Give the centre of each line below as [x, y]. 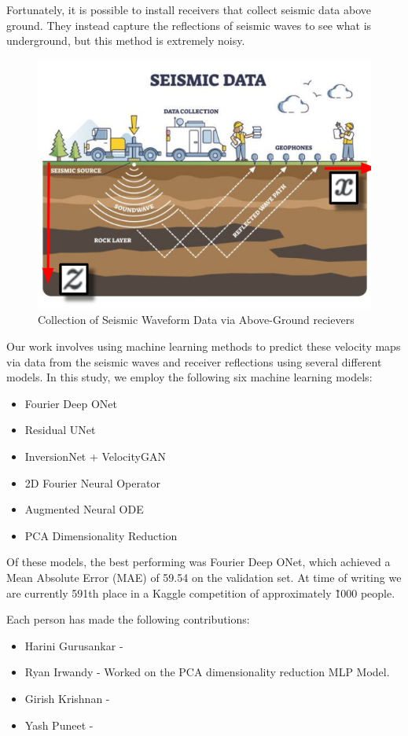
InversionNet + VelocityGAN [95, 456]
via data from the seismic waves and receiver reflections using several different [194, 361]
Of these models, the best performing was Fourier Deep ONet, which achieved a [198, 562]
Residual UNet [60, 430]
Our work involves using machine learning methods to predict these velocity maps [204, 346]
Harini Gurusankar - [74, 645]
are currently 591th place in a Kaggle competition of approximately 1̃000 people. [201, 592]
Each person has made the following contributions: [128, 619]
